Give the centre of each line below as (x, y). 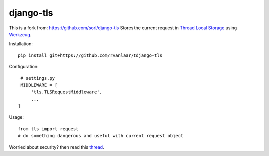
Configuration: (24, 67)
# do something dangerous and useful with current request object (101, 136)
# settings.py (38, 78)
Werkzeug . (20, 34)
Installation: (21, 44)
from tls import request (48, 129)
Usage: (17, 117)
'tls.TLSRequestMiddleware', (67, 92)
